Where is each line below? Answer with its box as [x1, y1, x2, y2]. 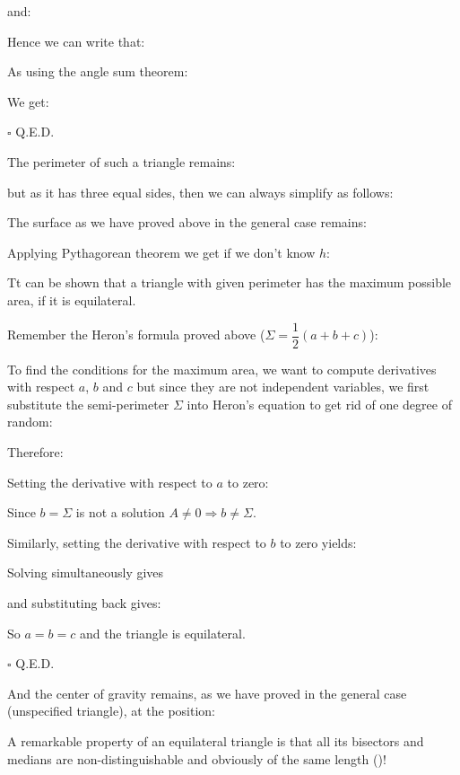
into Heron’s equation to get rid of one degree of [187, 394, 452, 413]
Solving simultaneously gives [7, 563, 164, 582]
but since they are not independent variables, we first [136, 377, 430, 396]
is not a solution [75, 503, 165, 522]
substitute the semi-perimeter [7, 394, 169, 413]
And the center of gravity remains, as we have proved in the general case [7, 683, 407, 702]
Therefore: [7, 442, 64, 461]
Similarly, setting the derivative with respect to [7, 533, 266, 551]
